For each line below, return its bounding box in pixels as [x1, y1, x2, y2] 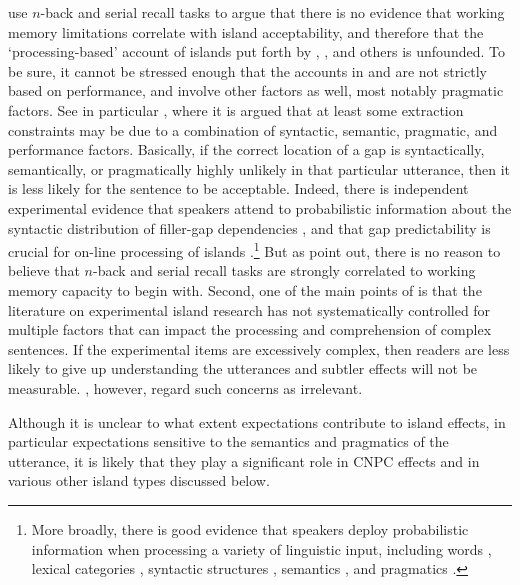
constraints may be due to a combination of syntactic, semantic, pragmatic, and [8, 119, 498, 140]
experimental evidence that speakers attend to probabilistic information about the [8, 197, 512, 218]
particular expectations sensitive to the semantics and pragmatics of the [8, 431, 449, 452]
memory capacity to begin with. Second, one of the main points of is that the [8, 279, 482, 300]
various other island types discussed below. [8, 470, 270, 491]
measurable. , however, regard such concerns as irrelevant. [8, 377, 363, 398]
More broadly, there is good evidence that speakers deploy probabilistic [31, 518, 469, 539]
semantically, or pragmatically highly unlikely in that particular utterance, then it [8, 158, 511, 179]
